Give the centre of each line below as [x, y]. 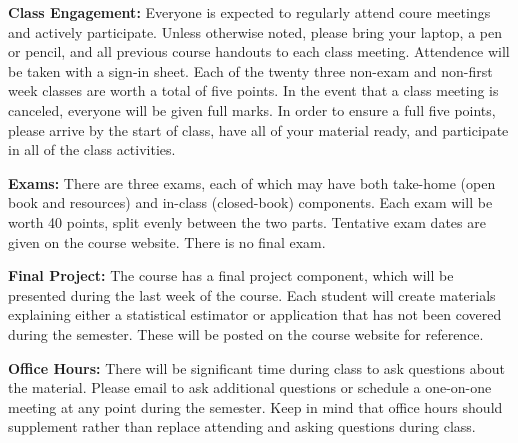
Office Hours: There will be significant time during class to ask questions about [257, 367]
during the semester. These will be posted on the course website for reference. [246, 333]
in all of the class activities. [92, 149]
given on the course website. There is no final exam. [167, 241]
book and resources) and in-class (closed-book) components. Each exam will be [250, 202]
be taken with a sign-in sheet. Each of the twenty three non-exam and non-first [250, 70]
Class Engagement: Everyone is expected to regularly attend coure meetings [249, 12]
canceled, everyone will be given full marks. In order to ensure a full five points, [252, 109]
